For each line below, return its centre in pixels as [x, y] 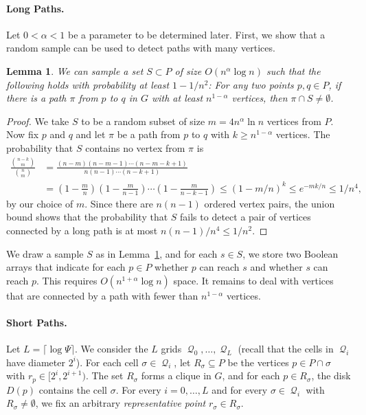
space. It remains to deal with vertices [253, 280]
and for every [240, 389]
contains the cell [73, 389]
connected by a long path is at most [82, 230]
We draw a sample [45, 253]
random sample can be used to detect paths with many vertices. [141, 48]
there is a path [36, 98]
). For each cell [107, 362]
